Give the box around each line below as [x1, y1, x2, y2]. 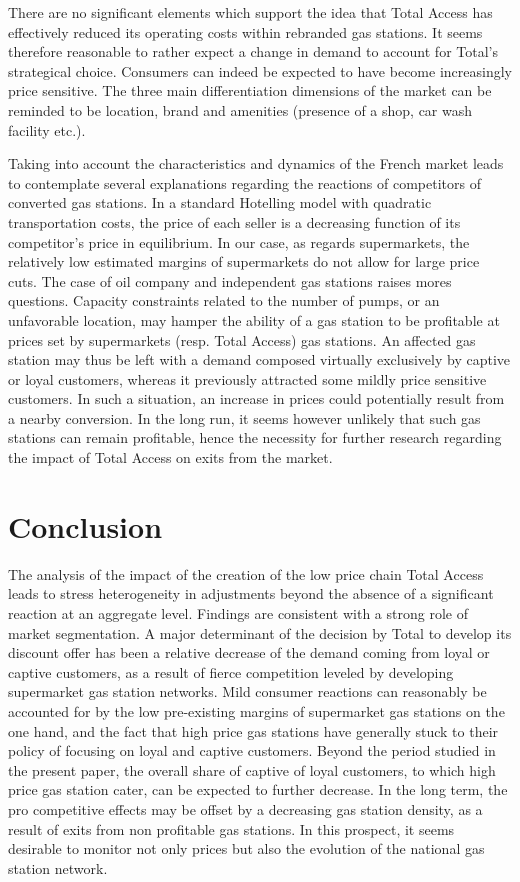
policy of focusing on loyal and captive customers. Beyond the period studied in [8, 740, 496, 761]
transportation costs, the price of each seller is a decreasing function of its [8, 211, 461, 232]
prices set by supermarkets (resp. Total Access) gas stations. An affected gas [8, 329, 476, 350]
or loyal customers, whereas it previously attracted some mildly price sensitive [8, 368, 487, 389]
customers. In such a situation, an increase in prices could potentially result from [8, 388, 505, 409]
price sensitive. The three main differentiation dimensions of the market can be [8, 80, 492, 101]
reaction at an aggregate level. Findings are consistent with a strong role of [8, 602, 468, 623]
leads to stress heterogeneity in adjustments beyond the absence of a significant [8, 583, 494, 604]
